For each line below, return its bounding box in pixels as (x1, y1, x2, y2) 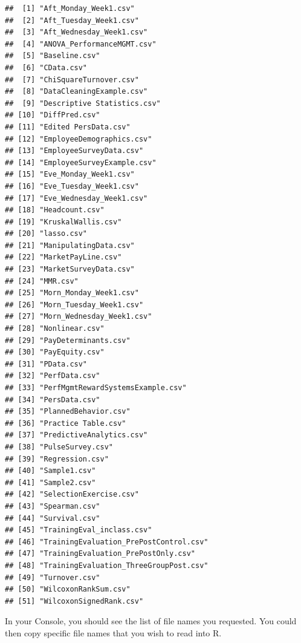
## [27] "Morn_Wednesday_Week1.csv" (5, 312, 152, 321)
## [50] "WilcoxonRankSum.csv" (5, 585, 131, 594)
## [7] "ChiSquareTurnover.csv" (5, 75, 139, 84)
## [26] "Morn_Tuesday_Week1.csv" (5, 300, 144, 309)
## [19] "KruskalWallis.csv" (5, 217, 122, 226)
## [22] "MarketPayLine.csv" (5, 253, 122, 262)
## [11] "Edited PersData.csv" (5, 122, 131, 131)
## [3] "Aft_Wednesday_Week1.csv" (5, 28, 148, 37)
